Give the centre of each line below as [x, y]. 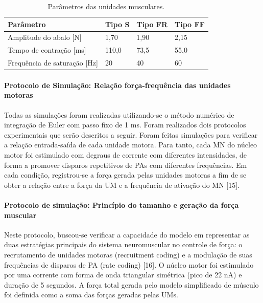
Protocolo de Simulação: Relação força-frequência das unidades [117, 85]
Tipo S [117, 24]
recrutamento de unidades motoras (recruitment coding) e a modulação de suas [128, 254]
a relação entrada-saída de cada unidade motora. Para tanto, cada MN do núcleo [131, 145]
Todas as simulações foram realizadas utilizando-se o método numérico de [119, 114]
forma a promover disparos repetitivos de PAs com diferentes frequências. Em [126, 165]
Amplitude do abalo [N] [45, 37]
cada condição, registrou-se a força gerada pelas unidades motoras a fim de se [125, 175]
